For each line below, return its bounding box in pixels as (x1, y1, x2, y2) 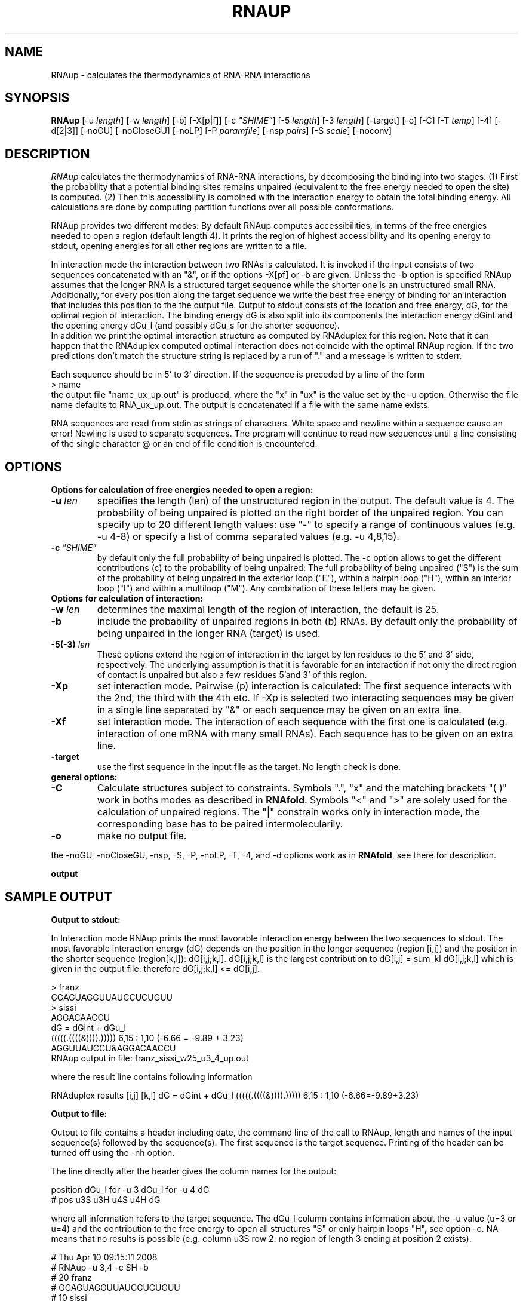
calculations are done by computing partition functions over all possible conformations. (51, 202, 394, 213)
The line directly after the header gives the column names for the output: (51, 1165, 337, 1176)
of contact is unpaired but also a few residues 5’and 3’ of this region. (97, 670, 367, 680)
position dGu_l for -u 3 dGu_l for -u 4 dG (51, 1184, 210, 1195)
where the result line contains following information (51, 1071, 253, 1082)
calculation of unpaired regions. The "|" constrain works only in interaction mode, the (97, 806, 480, 818)
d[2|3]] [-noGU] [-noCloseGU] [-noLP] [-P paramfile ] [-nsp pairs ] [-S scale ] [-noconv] (51, 125, 392, 136)
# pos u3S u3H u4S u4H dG (51, 1194, 161, 1205)
